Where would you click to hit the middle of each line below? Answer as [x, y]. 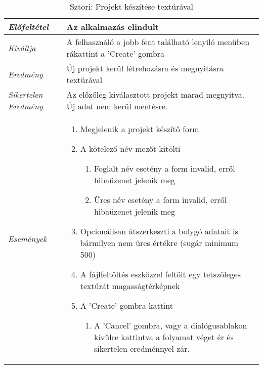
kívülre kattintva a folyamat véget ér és [164, 337]
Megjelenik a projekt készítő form [140, 129]
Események [28, 239]
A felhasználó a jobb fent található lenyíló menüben [158, 42]
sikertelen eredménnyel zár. [142, 348]
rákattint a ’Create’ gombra [116, 53]
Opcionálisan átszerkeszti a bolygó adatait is [159, 231]
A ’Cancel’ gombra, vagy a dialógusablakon [170, 325]
